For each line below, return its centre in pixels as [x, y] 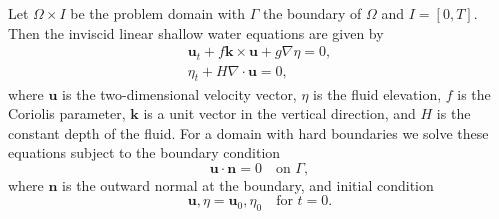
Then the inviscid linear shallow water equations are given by [196, 32]
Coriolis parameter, [67, 113]
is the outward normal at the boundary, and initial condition [248, 184]
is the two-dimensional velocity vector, [179, 93]
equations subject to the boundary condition [144, 152]
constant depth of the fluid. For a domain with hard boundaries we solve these [248, 132]
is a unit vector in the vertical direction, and [279, 113]
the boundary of [312, 13]
